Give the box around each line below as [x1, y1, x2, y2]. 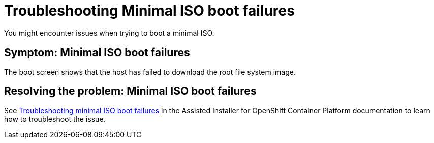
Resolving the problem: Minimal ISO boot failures [4, 85, 257, 98]
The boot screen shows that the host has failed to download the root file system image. [4, 67, 296, 76]
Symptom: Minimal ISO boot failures [4, 46, 190, 59]
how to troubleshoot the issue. [4, 115, 106, 124]
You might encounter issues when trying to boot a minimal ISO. [4, 28, 214, 37]
